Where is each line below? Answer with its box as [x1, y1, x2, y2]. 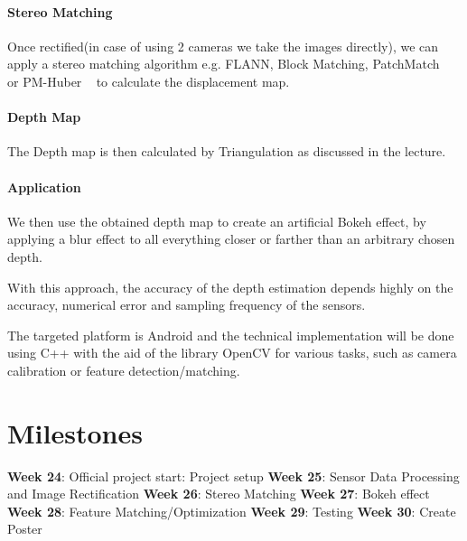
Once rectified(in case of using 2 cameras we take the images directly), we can [7, 36, 439, 55]
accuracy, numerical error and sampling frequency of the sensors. [7, 295, 366, 314]
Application [7, 177, 81, 196]
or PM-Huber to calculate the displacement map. [7, 71, 290, 90]
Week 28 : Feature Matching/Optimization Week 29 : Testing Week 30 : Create [7, 501, 456, 520]
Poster [7, 519, 42, 538]
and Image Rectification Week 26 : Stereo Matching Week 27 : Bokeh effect [7, 484, 430, 503]
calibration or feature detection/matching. [7, 360, 240, 379]
